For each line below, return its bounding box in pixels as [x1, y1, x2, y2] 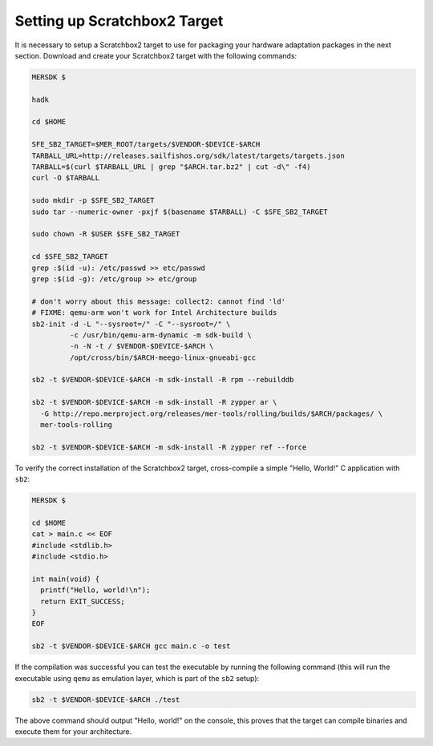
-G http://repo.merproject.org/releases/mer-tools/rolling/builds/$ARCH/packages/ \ [40, 409, 383, 418]
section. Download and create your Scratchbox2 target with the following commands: [14, 50, 297, 60]
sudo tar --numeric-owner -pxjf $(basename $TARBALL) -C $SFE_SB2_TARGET [31, 207, 328, 216]
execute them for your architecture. [14, 726, 132, 736]
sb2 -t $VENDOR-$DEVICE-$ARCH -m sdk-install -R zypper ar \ [31, 397, 277, 407]
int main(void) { [31, 574, 100, 583]
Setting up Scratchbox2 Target [14, 12, 224, 30]
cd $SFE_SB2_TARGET [31, 252, 108, 261]
